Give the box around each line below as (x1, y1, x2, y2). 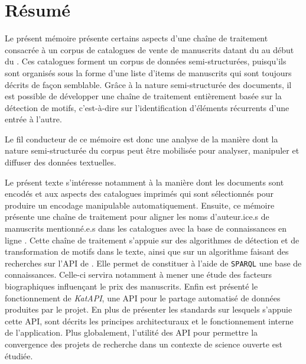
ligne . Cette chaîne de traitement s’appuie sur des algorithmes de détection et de (5, 233, 300, 246)
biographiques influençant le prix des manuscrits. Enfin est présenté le (5, 280, 258, 292)
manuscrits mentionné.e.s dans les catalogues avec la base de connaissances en (5, 222, 287, 235)
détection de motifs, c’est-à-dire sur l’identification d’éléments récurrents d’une (5, 101, 289, 113)
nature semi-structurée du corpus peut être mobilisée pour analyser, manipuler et (5, 144, 300, 157)
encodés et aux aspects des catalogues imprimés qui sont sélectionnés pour (5, 187, 274, 200)
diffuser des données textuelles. (5, 156, 116, 168)
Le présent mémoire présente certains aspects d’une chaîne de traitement (5, 32, 268, 44)
